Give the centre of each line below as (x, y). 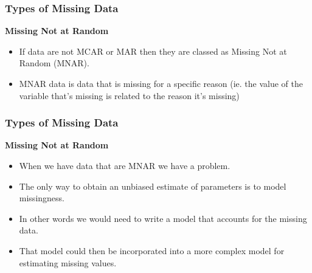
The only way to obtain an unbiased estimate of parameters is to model (153, 186)
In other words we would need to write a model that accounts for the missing (163, 218)
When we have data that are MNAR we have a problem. (125, 165)
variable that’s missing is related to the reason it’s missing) (129, 95)
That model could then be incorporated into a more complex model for (152, 250)
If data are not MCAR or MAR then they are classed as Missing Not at (153, 51)
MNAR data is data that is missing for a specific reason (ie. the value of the (161, 83)
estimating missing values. (68, 262)
